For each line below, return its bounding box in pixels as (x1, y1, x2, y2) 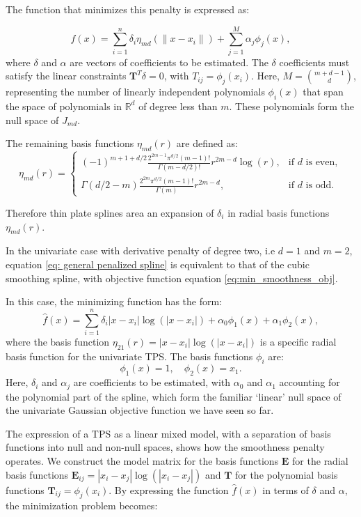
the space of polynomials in (6, 98, 122, 113)
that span (303, 84, 344, 99)
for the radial (292, 454, 348, 468)
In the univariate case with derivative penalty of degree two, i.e (6, 243, 275, 258)
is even (305, 157, 335, 168)
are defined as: (176, 136, 238, 151)
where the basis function (6, 334, 110, 348)
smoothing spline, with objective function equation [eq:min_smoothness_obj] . (6, 270, 338, 285)
